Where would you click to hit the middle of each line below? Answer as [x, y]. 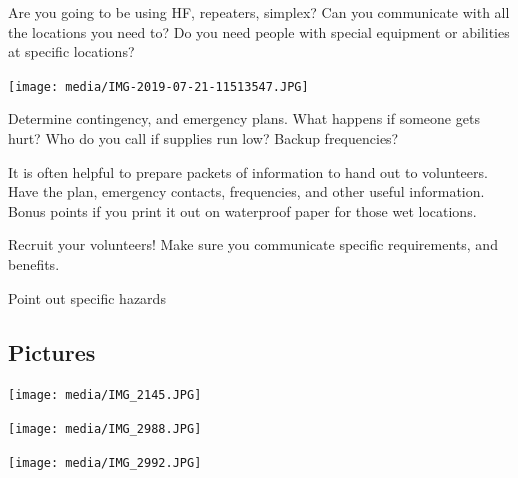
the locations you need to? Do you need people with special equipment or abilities [259, 31]
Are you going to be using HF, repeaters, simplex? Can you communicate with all [259, 12]
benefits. [34, 264]
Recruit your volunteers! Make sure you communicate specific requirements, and [253, 244]
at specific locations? [71, 51]
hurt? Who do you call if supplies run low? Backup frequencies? [203, 138]
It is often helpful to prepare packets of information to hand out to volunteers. [248, 171]
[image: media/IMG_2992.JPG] [105, 462]
